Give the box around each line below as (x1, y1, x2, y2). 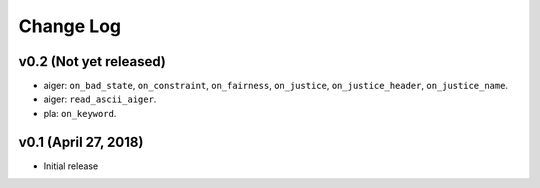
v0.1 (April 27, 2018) (18, 133, 144, 150)
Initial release (43, 160, 99, 172)
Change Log (18, 15, 122, 37)
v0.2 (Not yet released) (18, 53, 167, 70)
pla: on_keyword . (43, 107, 117, 119)
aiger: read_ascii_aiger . (43, 93, 157, 105)
